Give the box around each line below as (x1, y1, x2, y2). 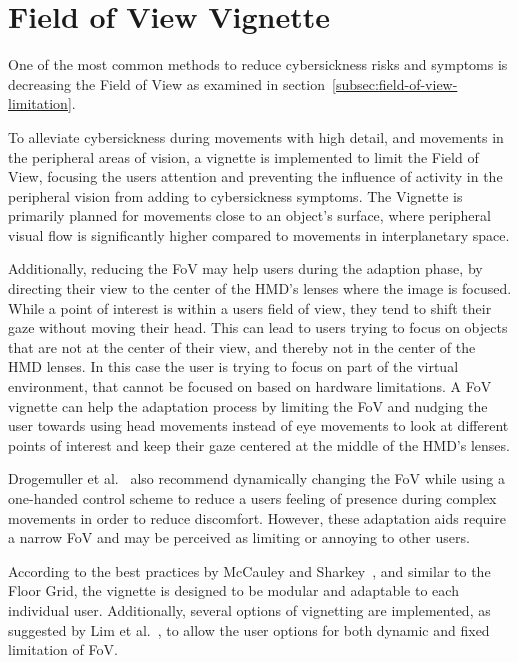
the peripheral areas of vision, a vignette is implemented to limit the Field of (8, 146, 479, 167)
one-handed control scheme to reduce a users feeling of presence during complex (8, 488, 497, 508)
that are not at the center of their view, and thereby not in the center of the (8, 336, 476, 357)
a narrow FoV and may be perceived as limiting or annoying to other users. (8, 527, 470, 548)
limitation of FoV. (8, 639, 118, 660)
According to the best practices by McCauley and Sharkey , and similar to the (8, 560, 491, 581)
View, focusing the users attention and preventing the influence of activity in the (8, 166, 503, 187)
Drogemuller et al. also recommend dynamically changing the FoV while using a (8, 468, 505, 489)
